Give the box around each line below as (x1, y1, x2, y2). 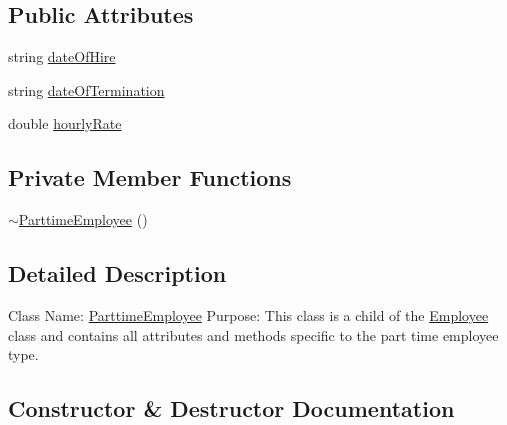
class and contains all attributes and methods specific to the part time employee (8, 324, 499, 345)
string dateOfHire (8, 46, 116, 67)
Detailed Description (8, 258, 227, 289)
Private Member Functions (8, 162, 292, 193)
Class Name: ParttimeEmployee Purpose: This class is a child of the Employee (8, 304, 489, 325)
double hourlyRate (8, 113, 122, 134)
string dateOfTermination (8, 79, 165, 100)
